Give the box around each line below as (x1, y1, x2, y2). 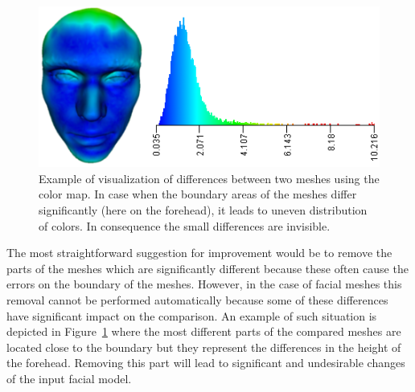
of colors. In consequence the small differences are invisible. (39, 217, 331, 234)
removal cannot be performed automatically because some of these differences (6, 291, 388, 308)
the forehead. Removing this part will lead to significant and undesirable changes (6, 354, 405, 371)
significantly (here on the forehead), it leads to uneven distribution (39, 202, 368, 218)
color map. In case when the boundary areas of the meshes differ (39, 186, 357, 202)
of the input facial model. (6, 370, 132, 386)
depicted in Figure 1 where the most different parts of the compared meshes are (6, 323, 401, 340)
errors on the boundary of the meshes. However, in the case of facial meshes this (6, 276, 402, 292)
